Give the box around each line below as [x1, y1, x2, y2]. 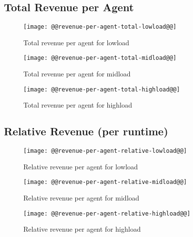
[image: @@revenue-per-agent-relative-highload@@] [23, 210, 191, 217]
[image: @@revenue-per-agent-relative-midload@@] [23, 179, 187, 186]
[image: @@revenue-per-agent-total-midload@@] [23, 55, 176, 62]
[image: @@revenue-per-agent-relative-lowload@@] [23, 147, 187, 155]
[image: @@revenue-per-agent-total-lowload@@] [23, 23, 176, 31]
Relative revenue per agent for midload [23, 193, 140, 203]
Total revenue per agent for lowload [23, 37, 129, 47]
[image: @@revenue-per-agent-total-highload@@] [23, 86, 180, 93]
